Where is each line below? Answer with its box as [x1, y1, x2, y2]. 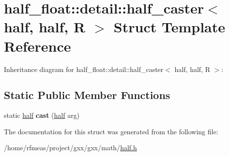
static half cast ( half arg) [4, 110, 80, 120]
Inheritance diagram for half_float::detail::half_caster [4, 64, 164, 74]
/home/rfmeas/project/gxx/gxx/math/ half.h [4, 142, 137, 153]
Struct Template [113, 17, 226, 37]
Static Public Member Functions [4, 87, 170, 102]
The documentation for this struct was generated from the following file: [4, 126, 218, 136]
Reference [4, 36, 71, 56]
